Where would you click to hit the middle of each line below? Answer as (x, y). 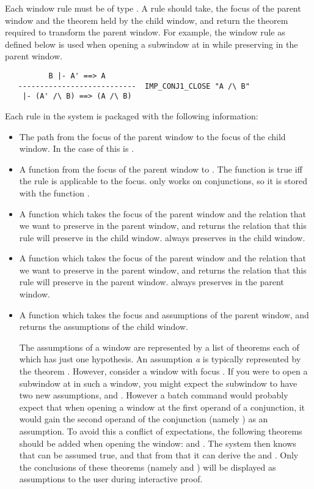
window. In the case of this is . (77, 148)
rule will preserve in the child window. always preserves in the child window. (162, 237)
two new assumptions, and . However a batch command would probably (154, 395)
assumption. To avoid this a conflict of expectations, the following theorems (161, 431)
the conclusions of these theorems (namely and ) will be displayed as (148, 467)
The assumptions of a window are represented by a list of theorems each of (159, 347)
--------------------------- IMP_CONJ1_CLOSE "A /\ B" (134, 86)
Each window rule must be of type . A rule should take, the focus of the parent (153, 8)
